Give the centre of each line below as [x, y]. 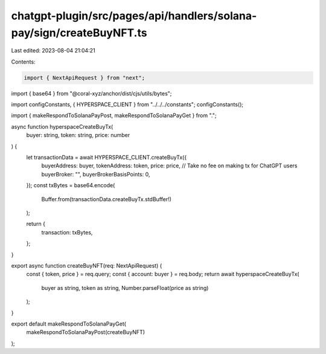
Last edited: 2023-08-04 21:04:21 [53, 51]
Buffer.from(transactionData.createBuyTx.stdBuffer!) [107, 199]
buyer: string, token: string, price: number [78, 135]
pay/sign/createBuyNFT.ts [79, 33]
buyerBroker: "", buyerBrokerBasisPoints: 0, [96, 174]
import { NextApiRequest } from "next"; [84, 78]
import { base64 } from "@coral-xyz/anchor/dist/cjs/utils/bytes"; [91, 93]
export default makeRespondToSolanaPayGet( [69, 324]
